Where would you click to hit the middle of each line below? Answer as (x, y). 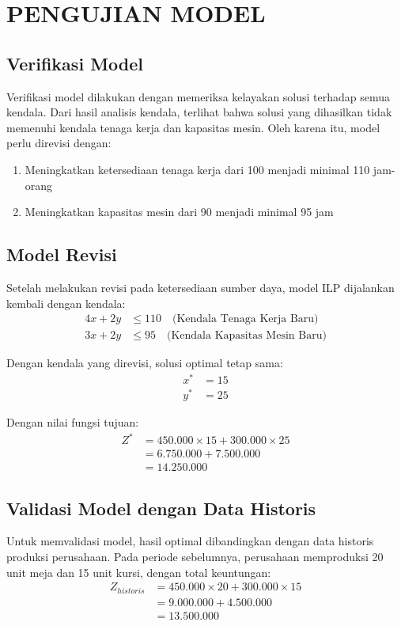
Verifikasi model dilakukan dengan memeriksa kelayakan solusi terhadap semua (199, 96)
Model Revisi (62, 254)
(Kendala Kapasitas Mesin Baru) (246, 336)
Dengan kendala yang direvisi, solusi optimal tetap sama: (145, 363)
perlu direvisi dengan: (59, 143)
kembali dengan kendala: (66, 303)
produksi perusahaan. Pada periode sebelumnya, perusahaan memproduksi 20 (195, 556)
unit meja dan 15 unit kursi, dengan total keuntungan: (139, 572)
